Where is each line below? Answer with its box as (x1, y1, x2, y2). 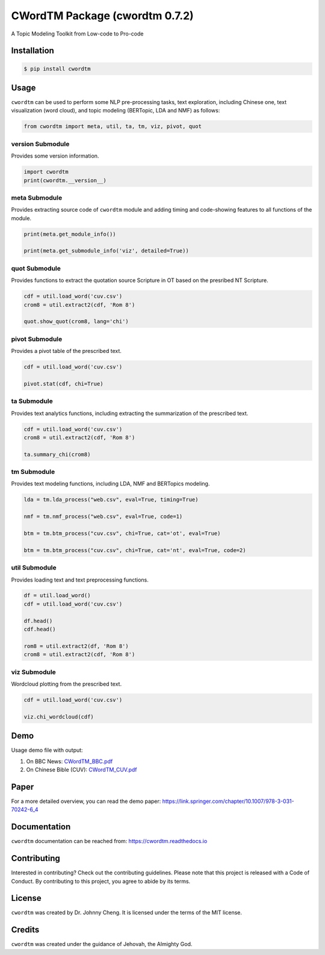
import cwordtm (23, 168, 69, 176)
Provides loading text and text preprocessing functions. (11, 576, 149, 583)
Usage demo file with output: (11, 746, 84, 754)
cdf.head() (23, 626, 56, 633)
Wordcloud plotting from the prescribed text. (11, 680, 122, 687)
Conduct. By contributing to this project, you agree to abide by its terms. (11, 877, 191, 885)
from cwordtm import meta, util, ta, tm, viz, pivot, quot (23, 123, 202, 130)
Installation (11, 46, 54, 56)
